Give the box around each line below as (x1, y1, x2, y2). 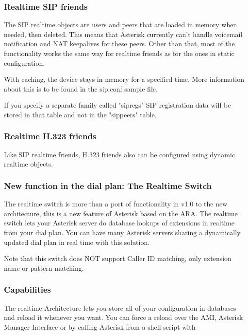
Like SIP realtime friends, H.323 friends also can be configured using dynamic (4, 149, 235, 159)
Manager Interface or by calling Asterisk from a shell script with (4, 321, 196, 332)
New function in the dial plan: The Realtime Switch (4, 179, 212, 191)
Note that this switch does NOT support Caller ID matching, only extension (4, 253, 231, 263)
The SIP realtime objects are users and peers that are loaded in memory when (4, 19, 237, 30)
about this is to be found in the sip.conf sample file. (4, 83, 158, 93)
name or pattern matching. (4, 262, 84, 273)
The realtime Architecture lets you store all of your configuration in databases (4, 302, 236, 313)
